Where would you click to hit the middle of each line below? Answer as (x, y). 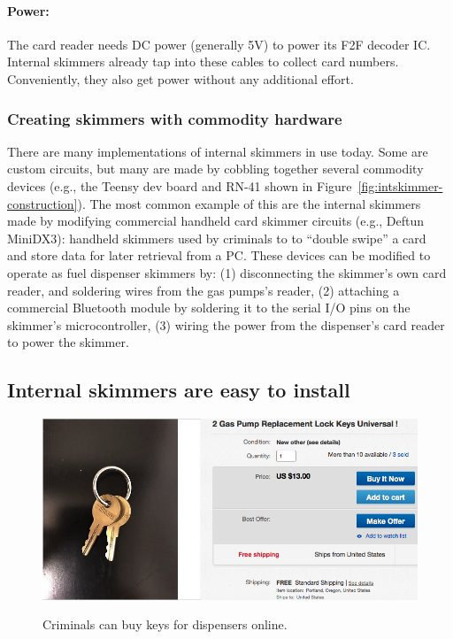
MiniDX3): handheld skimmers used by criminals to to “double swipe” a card (217, 238)
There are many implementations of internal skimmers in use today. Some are (218, 151)
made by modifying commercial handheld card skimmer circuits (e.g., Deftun (216, 221)
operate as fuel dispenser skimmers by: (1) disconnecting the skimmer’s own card (227, 272)
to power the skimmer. (68, 342)
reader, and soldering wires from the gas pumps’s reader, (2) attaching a (203, 290)
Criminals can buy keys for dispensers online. (165, 624)
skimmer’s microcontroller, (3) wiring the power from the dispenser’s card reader (226, 324)
